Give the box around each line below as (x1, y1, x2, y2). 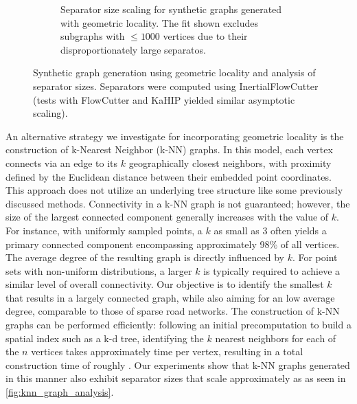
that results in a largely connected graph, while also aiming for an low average (5, 290, 335, 304)
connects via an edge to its (5, 155, 118, 170)
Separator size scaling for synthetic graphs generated (60, 2, 282, 16)
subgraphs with (60, 29, 125, 43)
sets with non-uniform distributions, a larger (5, 263, 192, 278)
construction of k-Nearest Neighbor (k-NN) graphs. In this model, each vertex (5, 142, 333, 157)
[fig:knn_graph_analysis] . (5, 385, 114, 399)
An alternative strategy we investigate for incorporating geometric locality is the (5, 128, 344, 143)
